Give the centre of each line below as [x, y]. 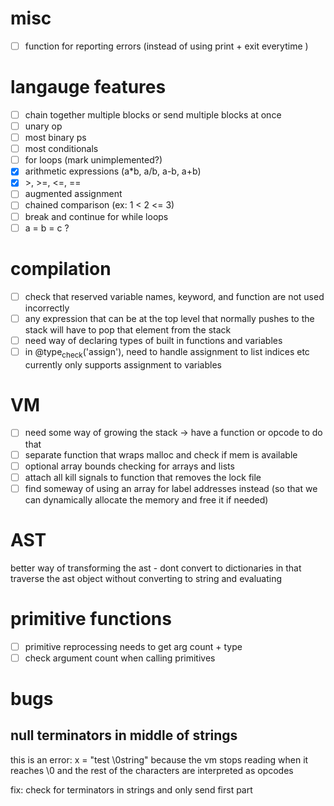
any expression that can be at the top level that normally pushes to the [169, 318]
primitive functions [91, 618]
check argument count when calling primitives [120, 658]
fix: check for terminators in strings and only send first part [131, 789]
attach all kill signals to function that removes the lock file [143, 477]
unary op [43, 126]
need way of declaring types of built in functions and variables [153, 340]
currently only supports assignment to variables [123, 364]
